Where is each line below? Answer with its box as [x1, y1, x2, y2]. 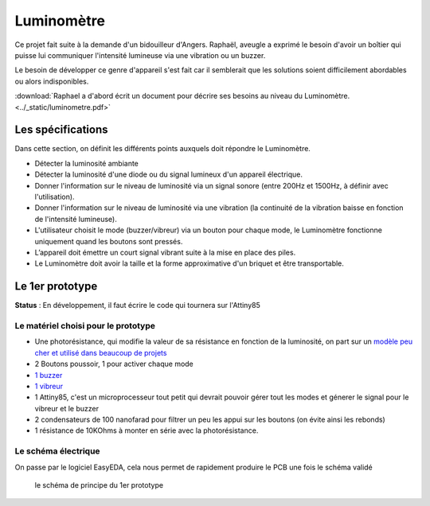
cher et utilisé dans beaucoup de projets [34, 348, 167, 357]
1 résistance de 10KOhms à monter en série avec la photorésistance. [34, 426, 259, 435]
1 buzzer [34, 370, 63, 379]
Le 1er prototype [14, 279, 98, 294]
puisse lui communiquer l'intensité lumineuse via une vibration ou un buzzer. [14, 50, 266, 60]
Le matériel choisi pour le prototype [14, 320, 155, 331]
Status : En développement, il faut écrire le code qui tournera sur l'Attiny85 [14, 301, 260, 310]
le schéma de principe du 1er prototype [34, 481, 163, 490]
